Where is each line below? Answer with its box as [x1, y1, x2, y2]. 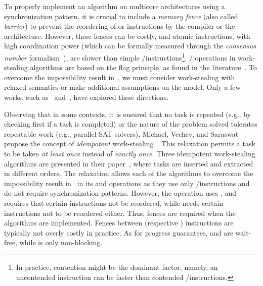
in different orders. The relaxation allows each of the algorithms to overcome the [4, 168, 253, 179]
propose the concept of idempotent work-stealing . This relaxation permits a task [4, 138, 255, 149]
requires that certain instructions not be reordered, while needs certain [4, 197, 224, 208]
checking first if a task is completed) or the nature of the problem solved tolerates [4, 119, 257, 129]
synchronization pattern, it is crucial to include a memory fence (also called [4, 11, 238, 21]
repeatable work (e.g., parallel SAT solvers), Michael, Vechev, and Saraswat [4, 128, 239, 139]
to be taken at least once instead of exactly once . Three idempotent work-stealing [4, 148, 255, 158]
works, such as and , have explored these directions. [4, 92, 169, 102]
